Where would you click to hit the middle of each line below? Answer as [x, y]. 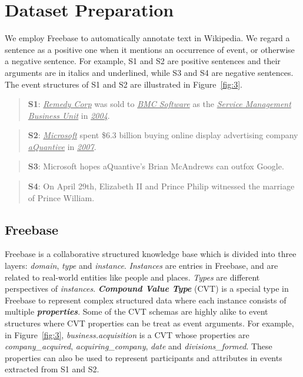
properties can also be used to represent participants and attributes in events [144, 357]
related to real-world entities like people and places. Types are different [132, 277]
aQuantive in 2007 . [62, 146]
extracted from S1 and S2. [52, 369]
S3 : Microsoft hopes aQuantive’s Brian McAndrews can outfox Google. [156, 166]
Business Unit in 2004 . [69, 115]
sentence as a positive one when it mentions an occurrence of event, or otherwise [150, 49]
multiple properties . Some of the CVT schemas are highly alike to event [136, 311]
